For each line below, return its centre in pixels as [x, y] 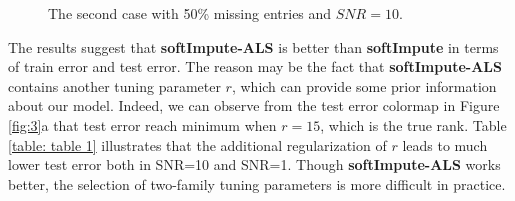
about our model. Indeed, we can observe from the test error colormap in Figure [254, 105]
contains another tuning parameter [114, 85]
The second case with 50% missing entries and [190, 13]
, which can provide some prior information [364, 85]
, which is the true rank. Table [413, 124]
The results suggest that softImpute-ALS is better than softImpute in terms [253, 46]
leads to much [445, 144]
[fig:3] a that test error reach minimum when [142, 124]
